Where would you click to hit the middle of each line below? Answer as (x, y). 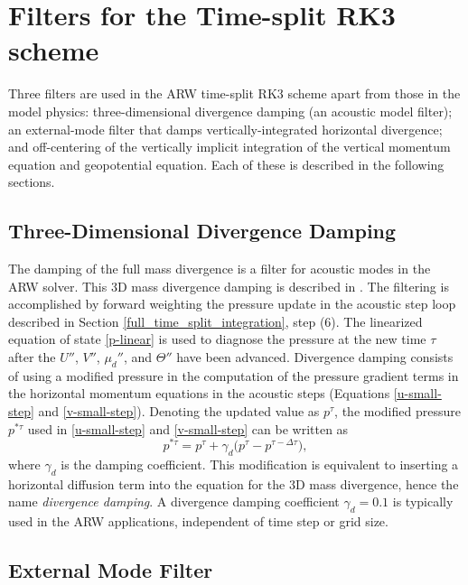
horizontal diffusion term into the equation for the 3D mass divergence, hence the (234, 483)
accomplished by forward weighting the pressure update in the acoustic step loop (232, 304)
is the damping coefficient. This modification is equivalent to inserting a (260, 464)
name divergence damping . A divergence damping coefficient (174, 501)
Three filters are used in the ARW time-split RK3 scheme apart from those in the (234, 93)
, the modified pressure (398, 411)
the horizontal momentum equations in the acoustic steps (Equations (199, 393)
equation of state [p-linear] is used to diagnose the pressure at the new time (217, 339)
